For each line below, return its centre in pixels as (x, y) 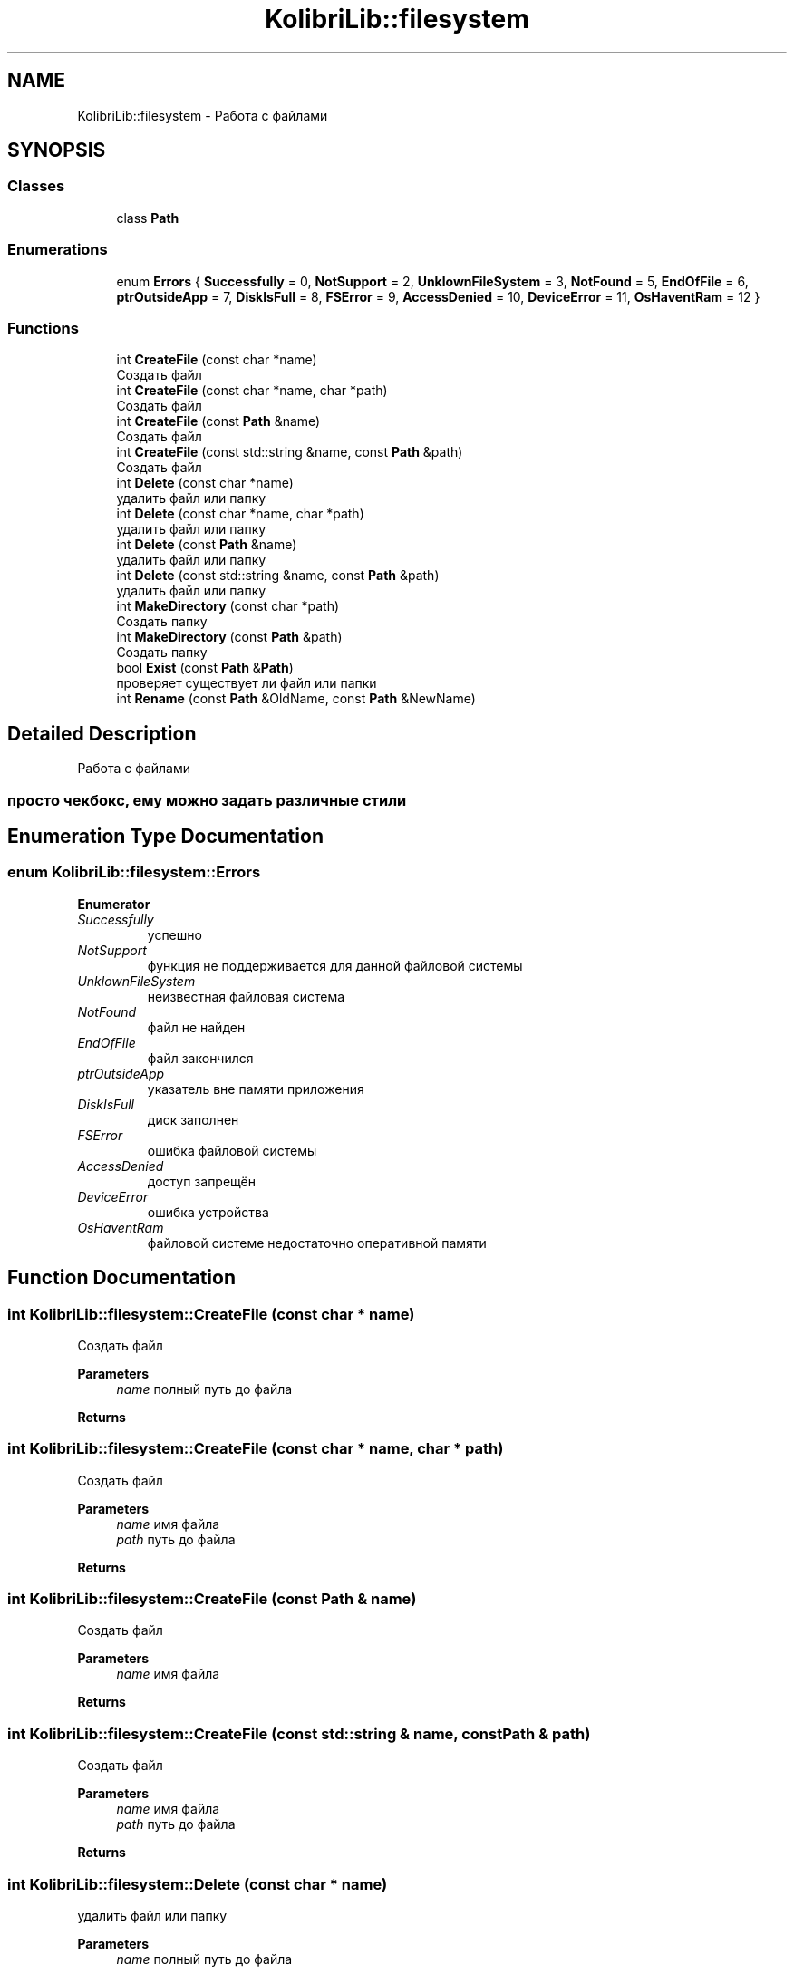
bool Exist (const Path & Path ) (205, 668)
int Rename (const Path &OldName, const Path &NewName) (296, 699)
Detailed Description (102, 733)
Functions (43, 328)
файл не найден (196, 1027)
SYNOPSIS (57, 150)
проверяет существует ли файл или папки (247, 683)
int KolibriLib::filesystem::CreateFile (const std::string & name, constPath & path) (299, 1733)
